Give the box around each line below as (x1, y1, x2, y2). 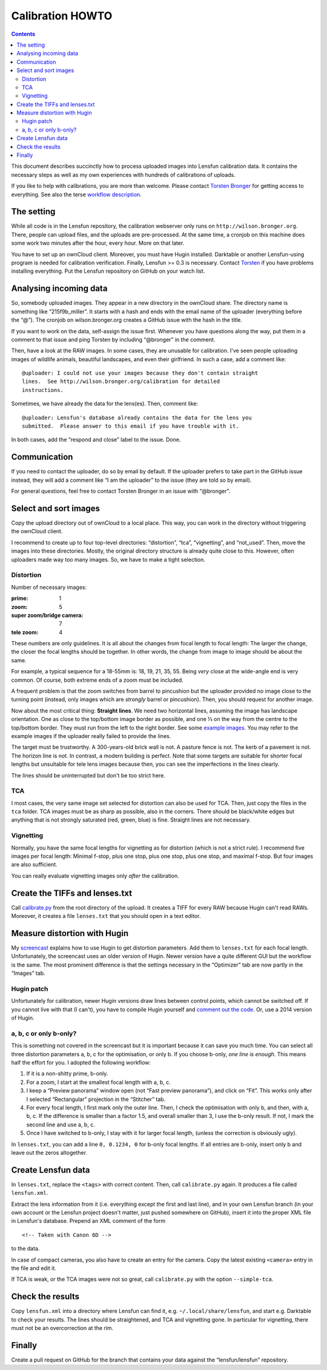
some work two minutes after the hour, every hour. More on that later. (11, 239, 185, 247)
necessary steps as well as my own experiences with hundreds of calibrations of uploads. (11, 171, 236, 178)
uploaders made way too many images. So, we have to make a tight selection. (11, 556, 206, 563)
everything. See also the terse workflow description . (11, 191, 142, 198)
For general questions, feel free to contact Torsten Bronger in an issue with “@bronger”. (11, 488, 231, 495)
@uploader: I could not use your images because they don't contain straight (22, 370, 259, 377)
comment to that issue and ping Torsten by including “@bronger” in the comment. (11, 336, 216, 343)
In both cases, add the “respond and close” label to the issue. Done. (11, 436, 181, 444)
